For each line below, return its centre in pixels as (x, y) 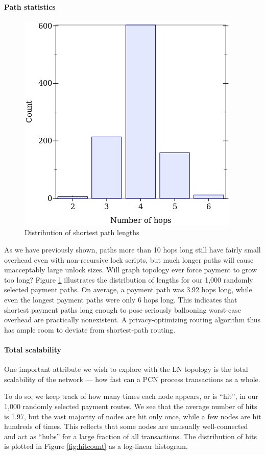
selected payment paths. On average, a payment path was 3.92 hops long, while (128, 289)
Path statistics (30, 6)
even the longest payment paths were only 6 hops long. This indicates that (121, 299)
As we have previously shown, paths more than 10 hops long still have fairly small (132, 249)
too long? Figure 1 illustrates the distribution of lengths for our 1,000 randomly (129, 279)
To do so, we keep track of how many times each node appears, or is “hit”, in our (131, 396)
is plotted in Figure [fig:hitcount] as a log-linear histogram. (96, 446)
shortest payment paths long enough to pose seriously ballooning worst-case (123, 309)
